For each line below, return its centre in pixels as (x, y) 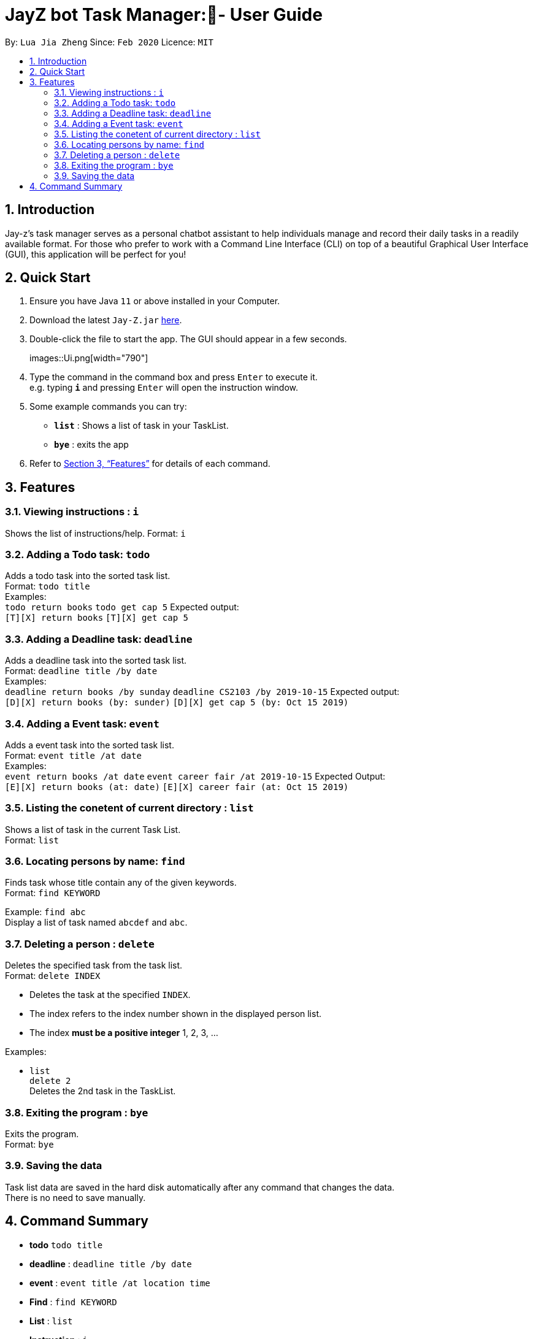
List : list (51, 1321)
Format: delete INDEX (53, 976)
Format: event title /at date (73, 755)
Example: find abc (45, 912)
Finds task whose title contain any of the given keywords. (121, 883)
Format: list (32, 840)
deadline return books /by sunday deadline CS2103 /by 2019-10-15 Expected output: (202, 692)
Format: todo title (48, 586)
